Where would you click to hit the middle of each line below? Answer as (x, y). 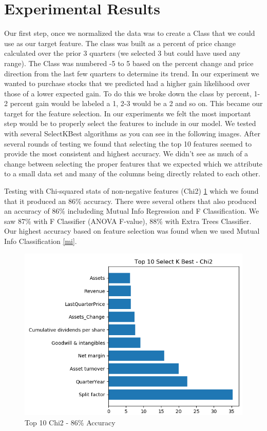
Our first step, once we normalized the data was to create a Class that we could (130, 33)
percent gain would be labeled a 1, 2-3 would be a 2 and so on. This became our (136, 103)
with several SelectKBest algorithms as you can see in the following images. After (132, 134)
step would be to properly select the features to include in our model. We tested (130, 123)
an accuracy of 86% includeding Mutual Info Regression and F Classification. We (132, 211)
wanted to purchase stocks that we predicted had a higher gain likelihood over (127, 83)
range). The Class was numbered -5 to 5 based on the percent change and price (129, 63)
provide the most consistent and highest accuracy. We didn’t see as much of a (126, 153)
